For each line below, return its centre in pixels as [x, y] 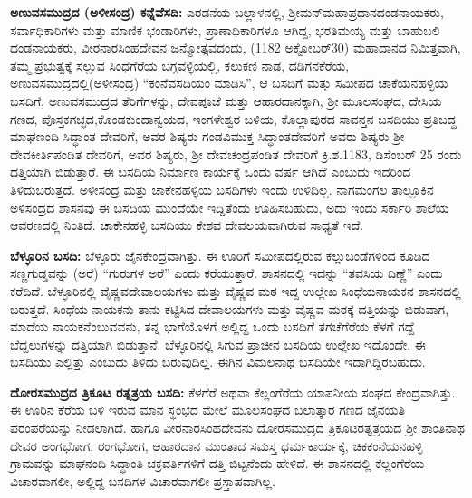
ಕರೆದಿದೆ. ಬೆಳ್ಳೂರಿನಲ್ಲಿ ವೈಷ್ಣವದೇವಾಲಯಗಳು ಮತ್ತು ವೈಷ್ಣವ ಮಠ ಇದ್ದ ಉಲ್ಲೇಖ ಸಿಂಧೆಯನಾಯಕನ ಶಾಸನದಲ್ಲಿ [236, 290]
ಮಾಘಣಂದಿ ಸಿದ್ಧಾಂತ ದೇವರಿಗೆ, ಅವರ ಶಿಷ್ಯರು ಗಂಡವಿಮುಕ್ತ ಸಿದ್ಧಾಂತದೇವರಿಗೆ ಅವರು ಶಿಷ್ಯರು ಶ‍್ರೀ [207, 136]
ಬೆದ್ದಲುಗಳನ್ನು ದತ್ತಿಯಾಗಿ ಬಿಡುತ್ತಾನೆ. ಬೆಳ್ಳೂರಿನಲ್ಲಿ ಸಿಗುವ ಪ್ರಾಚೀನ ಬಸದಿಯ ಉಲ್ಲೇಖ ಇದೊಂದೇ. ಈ [218, 344]
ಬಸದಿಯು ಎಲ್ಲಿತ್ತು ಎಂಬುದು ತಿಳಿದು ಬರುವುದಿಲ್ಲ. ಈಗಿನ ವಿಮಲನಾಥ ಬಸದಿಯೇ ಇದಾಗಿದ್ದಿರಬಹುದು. [218, 362]
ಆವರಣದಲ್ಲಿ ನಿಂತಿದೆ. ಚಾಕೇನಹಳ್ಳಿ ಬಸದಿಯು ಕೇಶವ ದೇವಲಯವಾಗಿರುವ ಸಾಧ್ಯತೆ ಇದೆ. [187, 225]
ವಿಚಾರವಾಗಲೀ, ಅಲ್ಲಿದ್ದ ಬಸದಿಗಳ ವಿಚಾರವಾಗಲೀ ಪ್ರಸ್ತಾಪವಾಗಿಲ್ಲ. [143, 480]
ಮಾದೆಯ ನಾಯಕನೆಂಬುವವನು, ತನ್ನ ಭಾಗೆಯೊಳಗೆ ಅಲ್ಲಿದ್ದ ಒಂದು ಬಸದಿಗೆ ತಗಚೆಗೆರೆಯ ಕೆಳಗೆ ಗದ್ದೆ [212, 326]
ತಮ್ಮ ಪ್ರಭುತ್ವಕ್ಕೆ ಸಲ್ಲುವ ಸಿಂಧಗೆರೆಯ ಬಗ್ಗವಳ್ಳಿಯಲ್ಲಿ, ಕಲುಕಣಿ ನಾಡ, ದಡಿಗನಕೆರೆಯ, [180, 65]
